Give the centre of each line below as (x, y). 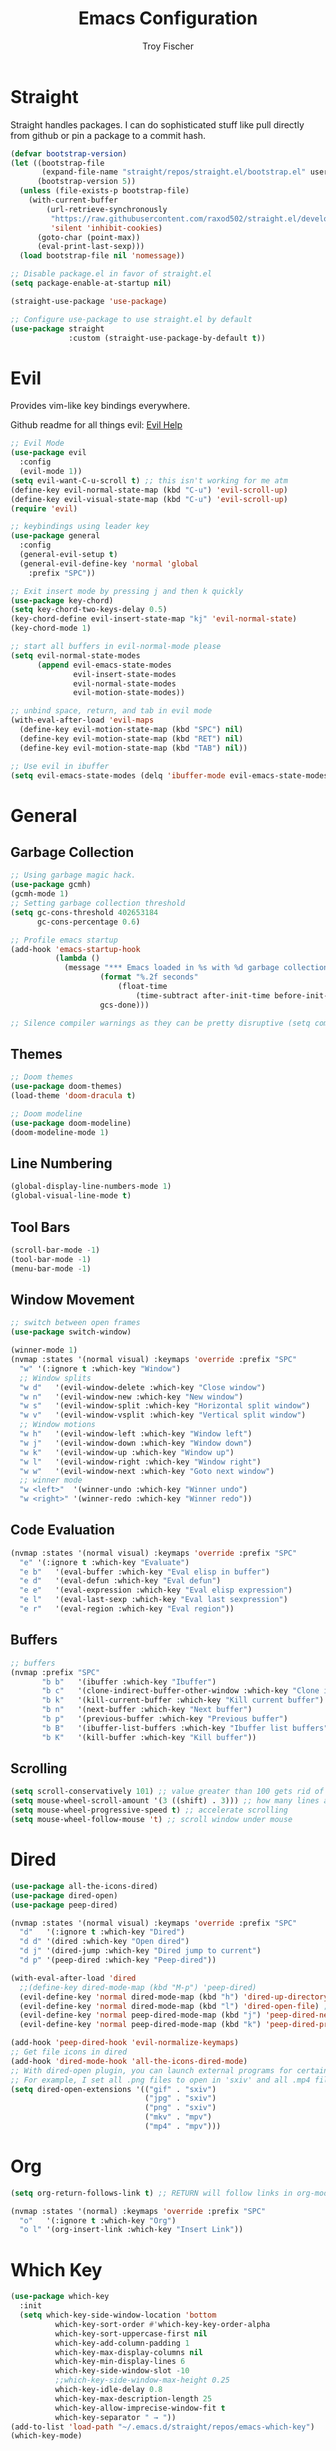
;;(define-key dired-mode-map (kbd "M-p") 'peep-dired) (138, 1987)
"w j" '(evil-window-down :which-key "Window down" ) (136, 1443)
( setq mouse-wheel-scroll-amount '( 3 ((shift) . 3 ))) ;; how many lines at (171, 1801)
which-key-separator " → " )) (115, 2417)
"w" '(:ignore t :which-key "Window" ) (100, 1368)
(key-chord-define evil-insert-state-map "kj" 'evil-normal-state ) (154, 619)
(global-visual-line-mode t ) (71, 1196)
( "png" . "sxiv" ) (180, 2108)
